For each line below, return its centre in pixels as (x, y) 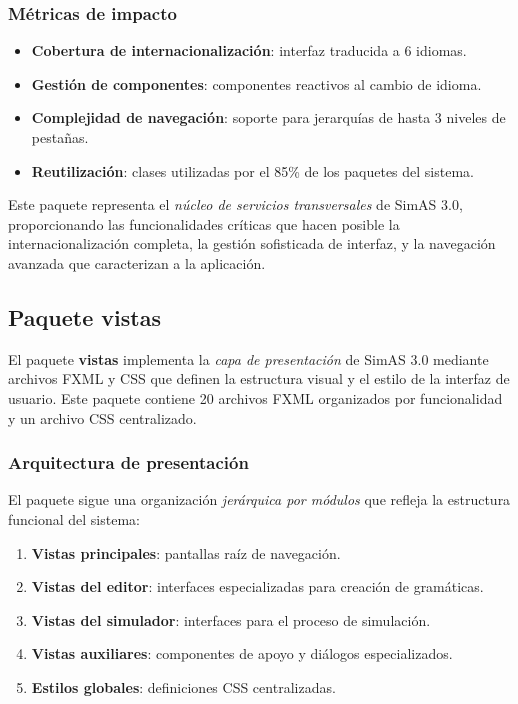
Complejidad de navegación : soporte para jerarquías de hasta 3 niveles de (268, 117)
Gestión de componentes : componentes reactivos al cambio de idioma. (256, 83)
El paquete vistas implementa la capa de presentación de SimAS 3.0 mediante (248, 358)
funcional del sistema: (74, 518)
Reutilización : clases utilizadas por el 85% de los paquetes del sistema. (252, 170)
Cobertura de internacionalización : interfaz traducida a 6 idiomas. (249, 50)
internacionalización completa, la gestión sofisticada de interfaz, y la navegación (252, 243)
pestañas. (60, 137)
